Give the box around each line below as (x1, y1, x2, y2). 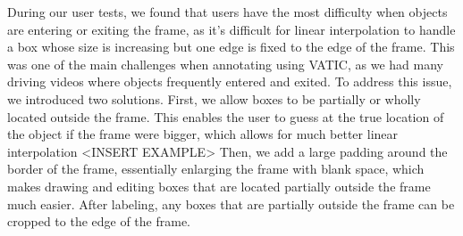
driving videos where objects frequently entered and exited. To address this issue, (7, 72, 452, 91)
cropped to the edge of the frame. (7, 212, 191, 231)
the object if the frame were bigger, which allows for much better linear (7, 125, 399, 143)
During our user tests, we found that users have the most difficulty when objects (7, 3, 448, 20)
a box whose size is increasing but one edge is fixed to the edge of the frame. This (7, 37, 455, 56)
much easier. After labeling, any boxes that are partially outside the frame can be (7, 194, 455, 213)
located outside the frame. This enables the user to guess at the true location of (7, 107, 444, 126)
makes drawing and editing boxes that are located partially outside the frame (7, 176, 431, 195)
